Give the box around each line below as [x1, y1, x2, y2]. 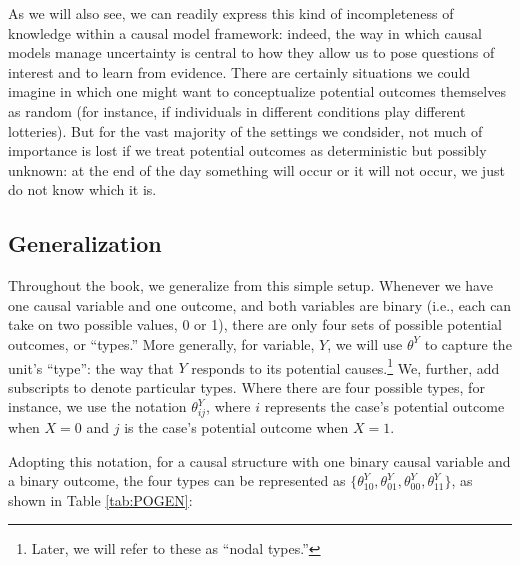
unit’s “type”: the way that [8, 357, 174, 378]
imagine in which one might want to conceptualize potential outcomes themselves [8, 81, 506, 102]
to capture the [424, 333, 512, 354]
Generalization [8, 228, 162, 259]
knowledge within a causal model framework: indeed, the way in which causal [8, 22, 482, 43]
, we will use [327, 333, 403, 354]
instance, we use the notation [8, 396, 187, 417]
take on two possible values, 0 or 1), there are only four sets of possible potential [8, 314, 502, 335]
